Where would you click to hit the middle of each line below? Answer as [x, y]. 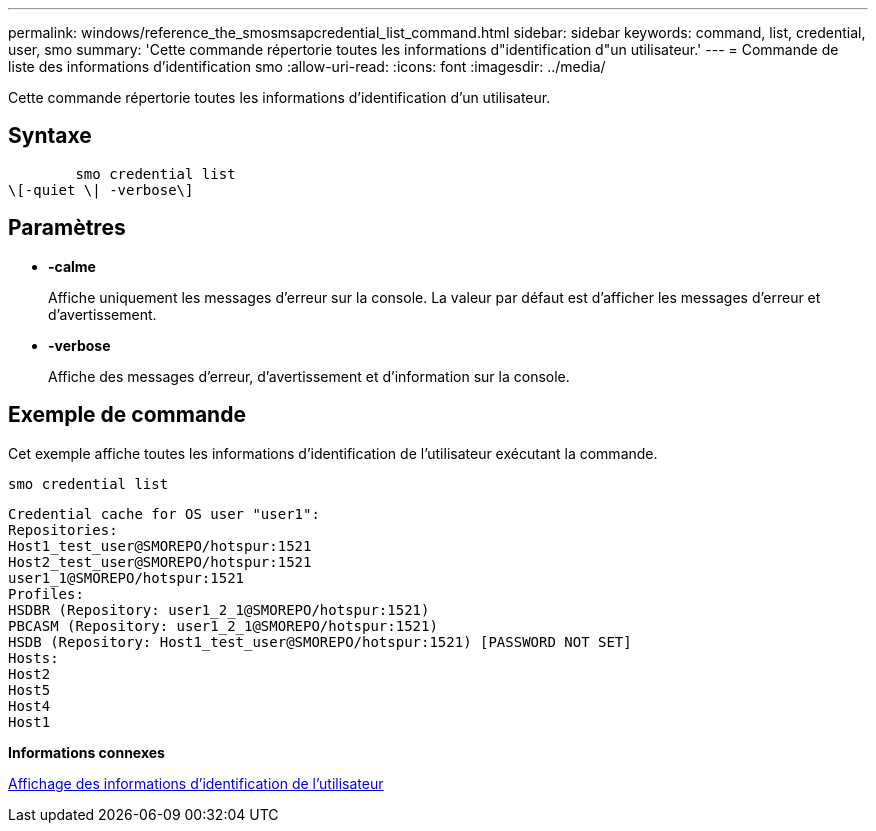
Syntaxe [50, 136]
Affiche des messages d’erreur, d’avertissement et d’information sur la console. [309, 376]
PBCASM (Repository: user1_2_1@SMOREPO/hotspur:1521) [223, 625]
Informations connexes [86, 752]
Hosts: [33, 657]
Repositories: [63, 529]
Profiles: [46, 593]
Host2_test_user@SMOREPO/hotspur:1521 [160, 561]
